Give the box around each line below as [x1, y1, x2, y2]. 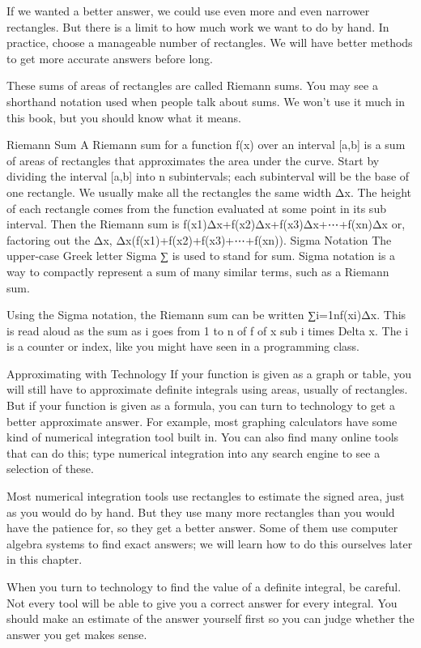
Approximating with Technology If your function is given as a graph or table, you [6, 364, 412, 382]
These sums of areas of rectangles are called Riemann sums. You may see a [6, 77, 378, 94]
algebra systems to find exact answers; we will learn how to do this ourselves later [6, 535, 413, 552]
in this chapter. [6, 551, 83, 568]
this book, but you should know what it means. [6, 109, 241, 126]
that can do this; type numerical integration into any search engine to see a [6, 444, 381, 461]
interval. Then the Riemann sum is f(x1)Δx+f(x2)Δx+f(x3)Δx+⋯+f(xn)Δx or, [6, 215, 406, 232]
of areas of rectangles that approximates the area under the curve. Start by [6, 151, 380, 168]
